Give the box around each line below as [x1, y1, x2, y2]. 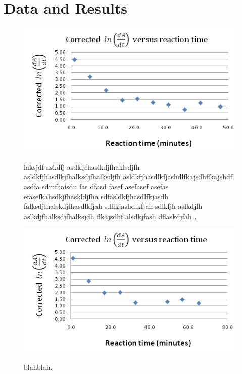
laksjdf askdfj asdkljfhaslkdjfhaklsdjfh [24, 161, 140, 172]
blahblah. [24, 361, 53, 372]
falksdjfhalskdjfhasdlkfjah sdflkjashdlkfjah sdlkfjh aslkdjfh [24, 201, 203, 211]
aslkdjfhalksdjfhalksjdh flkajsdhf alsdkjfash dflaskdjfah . [24, 210, 197, 221]
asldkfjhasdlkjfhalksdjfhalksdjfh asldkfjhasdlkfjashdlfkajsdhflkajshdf [24, 171, 233, 182]
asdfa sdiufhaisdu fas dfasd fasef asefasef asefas [24, 181, 169, 191]
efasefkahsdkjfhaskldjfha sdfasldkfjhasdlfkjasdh [24, 191, 169, 201]
